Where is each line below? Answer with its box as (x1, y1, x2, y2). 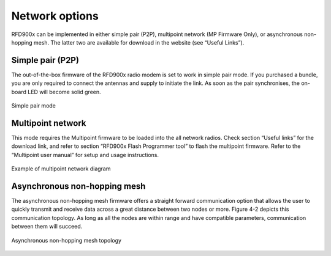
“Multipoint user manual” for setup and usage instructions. (11, 151, 159, 158)
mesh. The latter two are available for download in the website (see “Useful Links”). (34, 38, 245, 46)
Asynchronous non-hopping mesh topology (11, 236, 122, 244)
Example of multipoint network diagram (11, 165, 111, 172)
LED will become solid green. (28, 88, 101, 95)
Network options (11, 9, 99, 23)
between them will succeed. (11, 223, 83, 230)
